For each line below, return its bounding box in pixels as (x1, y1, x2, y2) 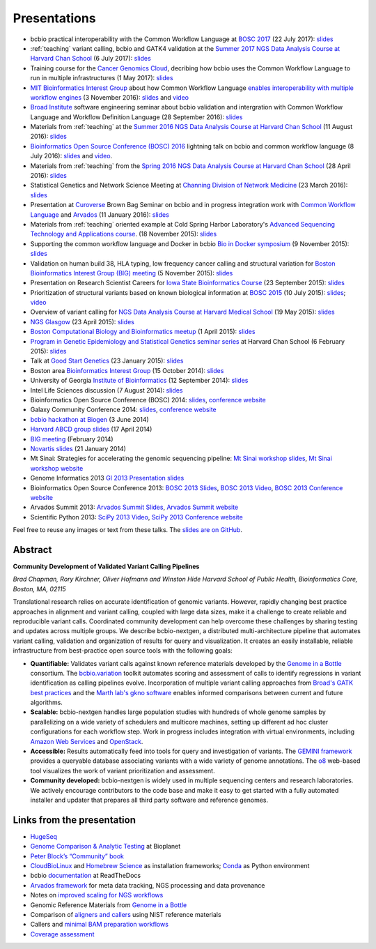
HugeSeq (30, 832, 58, 840)
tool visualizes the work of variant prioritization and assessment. (30, 766, 215, 775)
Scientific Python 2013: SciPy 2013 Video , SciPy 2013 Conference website (30, 513, 243, 521)
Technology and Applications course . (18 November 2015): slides (30, 230, 217, 238)
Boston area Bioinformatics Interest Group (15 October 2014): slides (30, 366, 224, 374)
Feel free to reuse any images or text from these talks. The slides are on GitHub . (13, 526, 243, 534)
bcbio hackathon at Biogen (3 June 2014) (30, 415, 149, 423)
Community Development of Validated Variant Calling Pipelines (13, 562, 200, 570)
